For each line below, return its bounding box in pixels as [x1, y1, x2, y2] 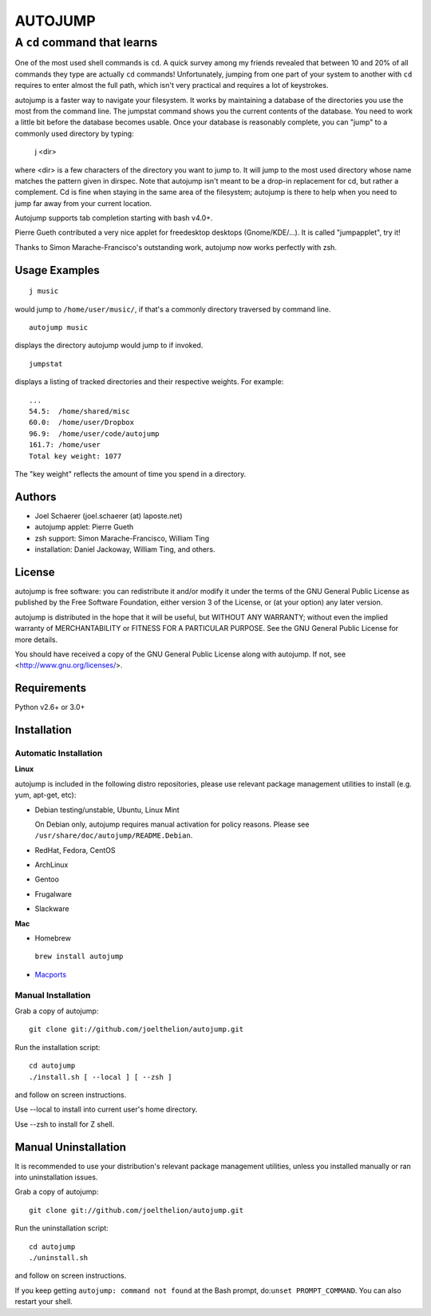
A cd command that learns [14, 35, 158, 50]
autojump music [29, 323, 89, 332]
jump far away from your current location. [14, 198, 152, 208]
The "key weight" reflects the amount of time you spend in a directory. [14, 469, 247, 478]
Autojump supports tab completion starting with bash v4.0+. [14, 213, 213, 223]
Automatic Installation [14, 747, 103, 759]
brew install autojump [34, 952, 124, 961]
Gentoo [34, 874, 60, 884]
